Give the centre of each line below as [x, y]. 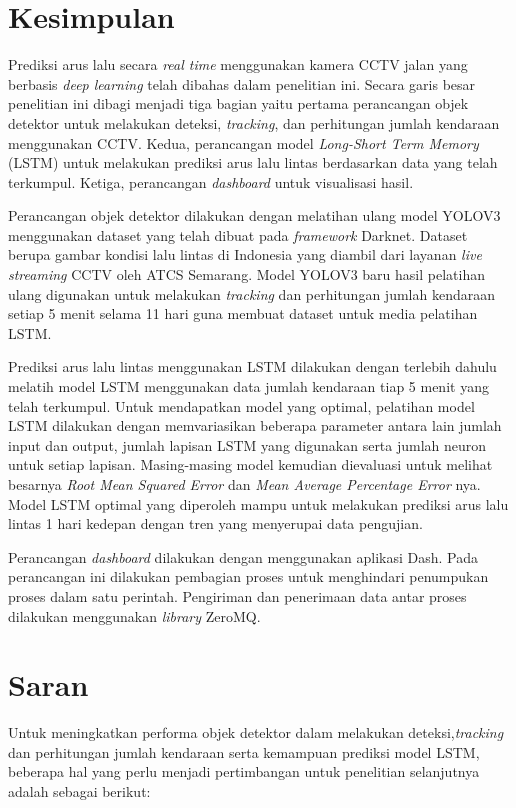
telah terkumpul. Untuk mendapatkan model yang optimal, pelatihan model [241, 405]
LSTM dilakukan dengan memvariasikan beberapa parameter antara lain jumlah [255, 425]
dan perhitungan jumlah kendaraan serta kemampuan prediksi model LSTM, [244, 751]
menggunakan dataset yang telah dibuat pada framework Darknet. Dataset [238, 234]
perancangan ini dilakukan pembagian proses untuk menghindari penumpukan [248, 576]
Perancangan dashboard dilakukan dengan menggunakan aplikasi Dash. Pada [243, 556]
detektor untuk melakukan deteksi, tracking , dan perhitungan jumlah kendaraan [254, 122]
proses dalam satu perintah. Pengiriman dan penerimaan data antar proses [237, 595]
